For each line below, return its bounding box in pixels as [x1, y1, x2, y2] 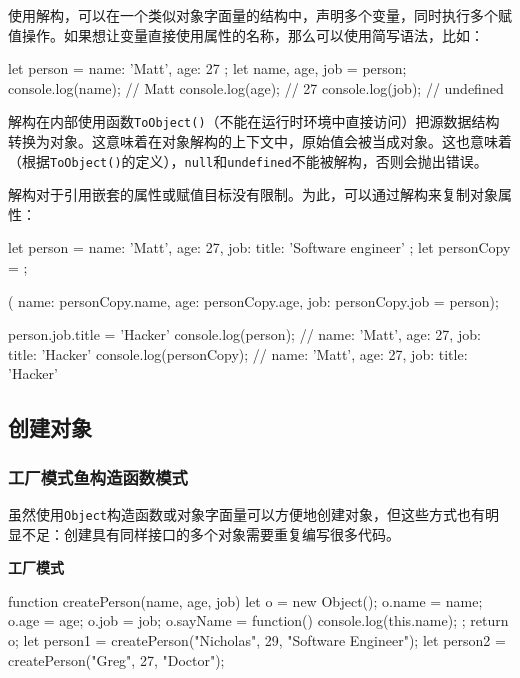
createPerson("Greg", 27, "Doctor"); [8, 649, 225, 670]
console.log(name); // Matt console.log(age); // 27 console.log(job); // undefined [8, 77, 504, 98]
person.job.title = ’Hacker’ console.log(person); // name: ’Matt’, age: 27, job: [8, 324, 481, 345]
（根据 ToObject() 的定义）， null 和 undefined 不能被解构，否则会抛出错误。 [8, 150, 488, 171]
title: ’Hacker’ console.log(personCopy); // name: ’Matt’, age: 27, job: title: [8, 343, 468, 364]
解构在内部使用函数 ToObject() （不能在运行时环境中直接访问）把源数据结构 [8, 111, 500, 132]
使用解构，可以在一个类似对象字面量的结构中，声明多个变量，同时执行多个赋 [8, 5, 512, 25]
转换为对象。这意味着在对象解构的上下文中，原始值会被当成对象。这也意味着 [8, 131, 512, 152]
